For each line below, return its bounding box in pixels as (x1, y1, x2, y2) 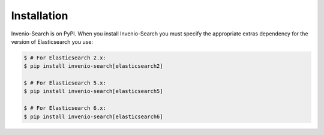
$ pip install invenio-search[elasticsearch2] (23, 63, 163, 70)
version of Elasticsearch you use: (11, 38, 93, 45)
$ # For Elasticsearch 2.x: (23, 54, 106, 61)
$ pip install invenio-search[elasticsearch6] (23, 113, 163, 120)
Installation (11, 9, 68, 22)
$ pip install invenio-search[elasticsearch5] (23, 88, 163, 95)
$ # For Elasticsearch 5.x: (23, 80, 106, 86)
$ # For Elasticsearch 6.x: (23, 105, 106, 112)
